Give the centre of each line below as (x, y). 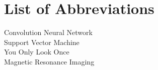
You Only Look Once (37, 52)
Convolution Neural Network (48, 32)
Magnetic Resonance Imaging (49, 61)
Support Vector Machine (42, 42)
